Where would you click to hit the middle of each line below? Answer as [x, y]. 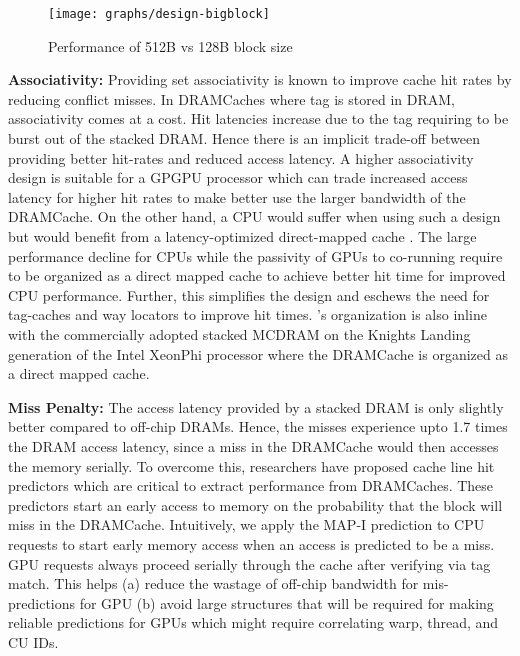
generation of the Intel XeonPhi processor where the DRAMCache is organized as [258, 353]
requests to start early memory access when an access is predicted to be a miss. [251, 543]
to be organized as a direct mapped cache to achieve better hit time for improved [257, 275]
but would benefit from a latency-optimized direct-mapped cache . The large [242, 236]
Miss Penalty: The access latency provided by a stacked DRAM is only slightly [256, 406]
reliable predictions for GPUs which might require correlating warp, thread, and [253, 622]
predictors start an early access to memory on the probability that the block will [255, 504]
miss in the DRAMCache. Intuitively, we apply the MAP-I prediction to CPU [246, 524]
